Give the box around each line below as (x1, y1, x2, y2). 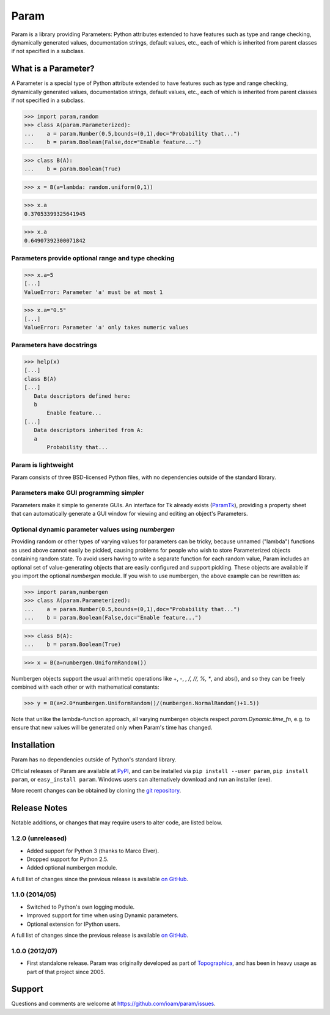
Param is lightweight (11, 461, 74, 469)
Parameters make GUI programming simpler (11, 489, 144, 497)
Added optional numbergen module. (26, 864, 117, 871)
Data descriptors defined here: (34, 392, 131, 400)
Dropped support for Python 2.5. (26, 856, 109, 863)
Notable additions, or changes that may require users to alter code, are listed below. (11, 819, 223, 826)
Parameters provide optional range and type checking (11, 254, 175, 263)
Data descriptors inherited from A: (34, 427, 144, 434)
